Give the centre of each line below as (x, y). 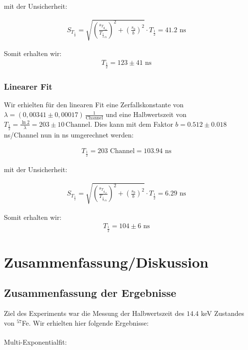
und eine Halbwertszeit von (146, 114)
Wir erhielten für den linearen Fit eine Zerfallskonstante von (94, 105)
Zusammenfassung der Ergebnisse (90, 293)
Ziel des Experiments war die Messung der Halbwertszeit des (94, 313)
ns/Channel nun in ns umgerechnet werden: (69, 135)
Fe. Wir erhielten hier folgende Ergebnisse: (85, 322)
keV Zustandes (223, 313)
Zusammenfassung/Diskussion (106, 262)
